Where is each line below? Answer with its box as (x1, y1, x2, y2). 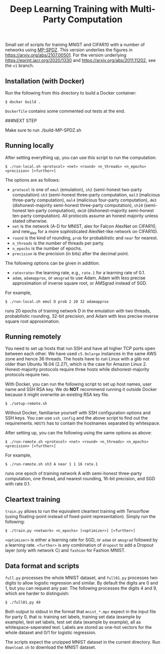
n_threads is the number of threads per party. (12, 240, 105, 246)
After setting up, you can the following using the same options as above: (5, 430, 152, 436)
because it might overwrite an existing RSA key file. (5, 392, 109, 397)
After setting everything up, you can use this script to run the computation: (5, 154, 157, 161)
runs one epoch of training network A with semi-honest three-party (5, 470, 142, 476)
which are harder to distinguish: (5, 590, 69, 596)
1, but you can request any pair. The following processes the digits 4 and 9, (5, 585, 158, 591)
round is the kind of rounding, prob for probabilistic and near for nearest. (12, 235, 159, 241)
